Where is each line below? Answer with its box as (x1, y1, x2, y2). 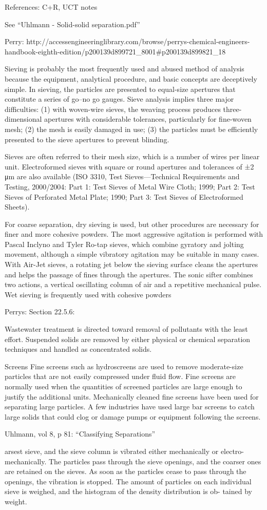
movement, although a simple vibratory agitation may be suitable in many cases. (5, 249, 259, 259)
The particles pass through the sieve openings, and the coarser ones (48, 456, 261, 466)
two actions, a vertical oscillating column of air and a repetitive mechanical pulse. (5, 279, 262, 290)
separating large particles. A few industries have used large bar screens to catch (5, 401, 255, 412)
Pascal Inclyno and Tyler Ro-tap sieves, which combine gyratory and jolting (5, 238, 244, 249)
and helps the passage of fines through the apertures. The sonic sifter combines (5, 269, 253, 279)
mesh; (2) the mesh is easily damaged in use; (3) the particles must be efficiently (5, 123, 258, 134)
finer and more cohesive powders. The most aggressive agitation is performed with (5, 229, 263, 239)
